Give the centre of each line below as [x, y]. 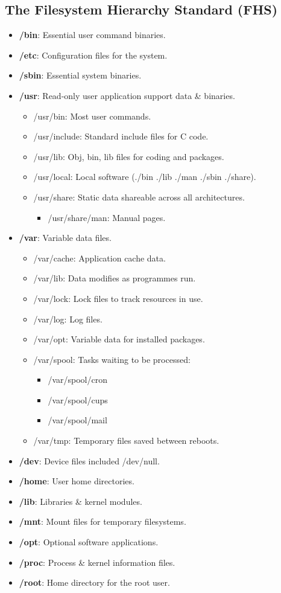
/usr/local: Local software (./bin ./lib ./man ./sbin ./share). [145, 177]
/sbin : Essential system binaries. [80, 75]
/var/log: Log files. [68, 319]
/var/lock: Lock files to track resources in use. [118, 298]
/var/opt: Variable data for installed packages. [119, 339]
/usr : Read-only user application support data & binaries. [127, 95]
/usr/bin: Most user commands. [92, 116]
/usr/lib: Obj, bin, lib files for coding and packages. [129, 156]
